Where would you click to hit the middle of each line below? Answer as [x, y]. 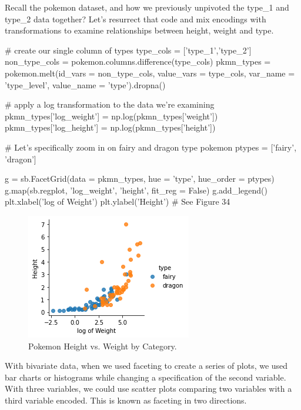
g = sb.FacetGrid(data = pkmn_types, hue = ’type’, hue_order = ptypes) [140, 179]
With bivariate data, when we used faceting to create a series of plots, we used [146, 366]
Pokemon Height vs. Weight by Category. [103, 346]
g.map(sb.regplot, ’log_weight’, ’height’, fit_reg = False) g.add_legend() [136, 190]
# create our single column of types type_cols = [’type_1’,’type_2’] [128, 50]
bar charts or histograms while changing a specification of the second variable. [146, 377]
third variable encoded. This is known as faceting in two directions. [126, 400]
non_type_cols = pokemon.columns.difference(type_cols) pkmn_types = [138, 61]
